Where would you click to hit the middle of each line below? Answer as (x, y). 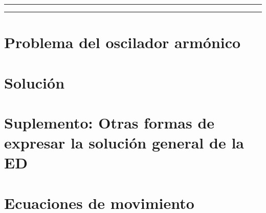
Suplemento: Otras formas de (109, 122)
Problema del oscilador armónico (123, 42)
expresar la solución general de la (124, 143)
